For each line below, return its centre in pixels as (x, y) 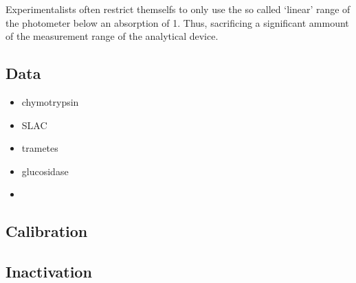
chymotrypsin (50, 101)
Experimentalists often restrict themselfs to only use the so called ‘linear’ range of (178, 9)
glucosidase (45, 171)
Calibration (47, 231)
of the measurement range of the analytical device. (112, 36)
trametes (40, 148)
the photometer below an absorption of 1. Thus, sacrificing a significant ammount (177, 22)
